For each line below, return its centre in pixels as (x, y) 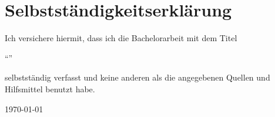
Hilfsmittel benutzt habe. (50, 88)
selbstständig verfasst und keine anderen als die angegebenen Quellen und (137, 77)
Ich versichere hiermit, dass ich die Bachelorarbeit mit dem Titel (121, 38)
